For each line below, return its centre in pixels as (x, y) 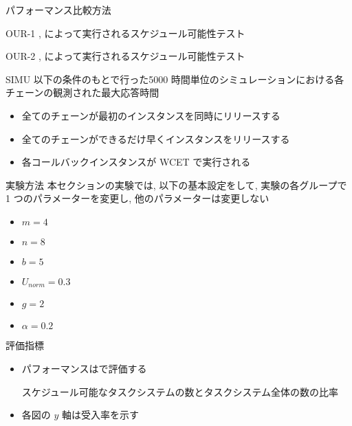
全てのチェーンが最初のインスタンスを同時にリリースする (151, 115)
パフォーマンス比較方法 (58, 10)
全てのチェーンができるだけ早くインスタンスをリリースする (156, 138)
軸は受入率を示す (101, 415)
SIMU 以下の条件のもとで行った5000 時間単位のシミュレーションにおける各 (175, 79)
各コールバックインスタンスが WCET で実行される (136, 162)
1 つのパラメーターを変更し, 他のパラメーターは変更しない (137, 198)
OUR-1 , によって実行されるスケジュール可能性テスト (125, 33)
